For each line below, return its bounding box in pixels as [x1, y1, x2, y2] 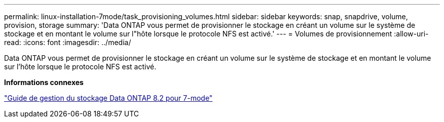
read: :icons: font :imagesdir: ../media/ [4, 38, 131, 47]
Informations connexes [4, 78, 84, 87]
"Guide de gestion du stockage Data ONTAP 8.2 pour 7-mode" [4, 94, 213, 102]
